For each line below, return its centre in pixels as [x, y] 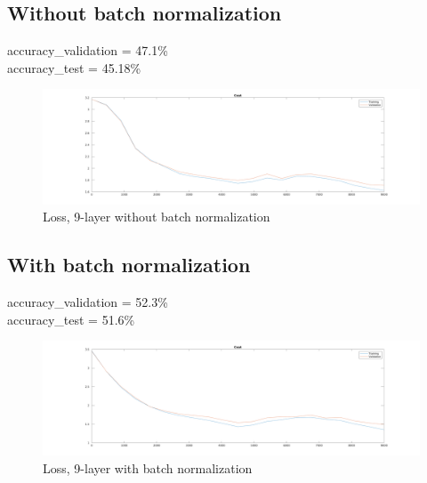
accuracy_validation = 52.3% [88, 301]
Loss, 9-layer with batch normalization [148, 467]
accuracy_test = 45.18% [74, 67]
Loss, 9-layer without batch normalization [157, 217]
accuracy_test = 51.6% [71, 319]
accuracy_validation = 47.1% [88, 50]
